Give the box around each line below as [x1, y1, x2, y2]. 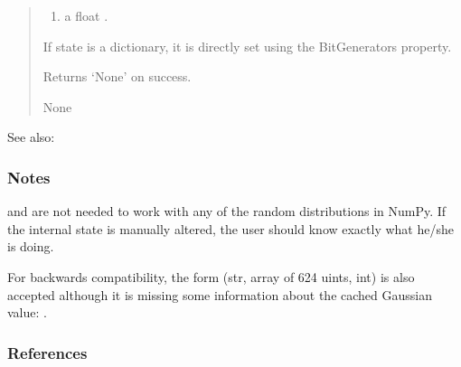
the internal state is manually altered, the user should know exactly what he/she [7, 219, 454, 238]
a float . [64, 6, 108, 24]
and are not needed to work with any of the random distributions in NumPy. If [7, 202, 447, 221]
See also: [7, 127, 55, 146]
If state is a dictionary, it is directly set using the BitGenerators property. [42, 36, 452, 55]
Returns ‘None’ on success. [42, 67, 192, 86]
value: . [7, 303, 47, 322]
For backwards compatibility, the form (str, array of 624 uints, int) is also [7, 267, 415, 286]
